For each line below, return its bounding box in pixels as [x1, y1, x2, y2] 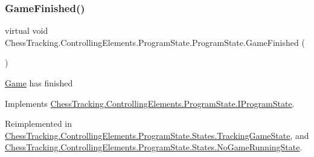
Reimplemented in [5, 117, 72, 130]
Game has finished [5, 77, 73, 89]
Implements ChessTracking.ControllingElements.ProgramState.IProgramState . [5, 97, 295, 109]
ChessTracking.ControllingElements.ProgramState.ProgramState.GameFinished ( [5, 36, 305, 48]
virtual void [5, 24, 48, 37]
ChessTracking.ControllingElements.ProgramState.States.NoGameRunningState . [5, 141, 303, 153]
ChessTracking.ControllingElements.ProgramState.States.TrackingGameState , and [5, 129, 309, 141]
